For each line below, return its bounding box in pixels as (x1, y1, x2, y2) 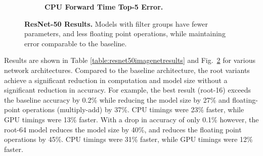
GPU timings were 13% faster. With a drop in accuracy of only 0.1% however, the (4, 114, 259, 124)
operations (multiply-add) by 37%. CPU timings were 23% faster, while (22, 104, 244, 115)
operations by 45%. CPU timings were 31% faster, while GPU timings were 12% (4, 134, 253, 144)
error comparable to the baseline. (24, 38, 127, 48)
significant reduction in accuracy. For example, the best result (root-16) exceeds (4, 85, 251, 95)
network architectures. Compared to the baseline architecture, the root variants (4, 64, 250, 75)
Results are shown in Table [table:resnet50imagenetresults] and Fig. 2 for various (4, 55, 255, 65)
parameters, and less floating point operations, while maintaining (24, 28, 226, 39)
